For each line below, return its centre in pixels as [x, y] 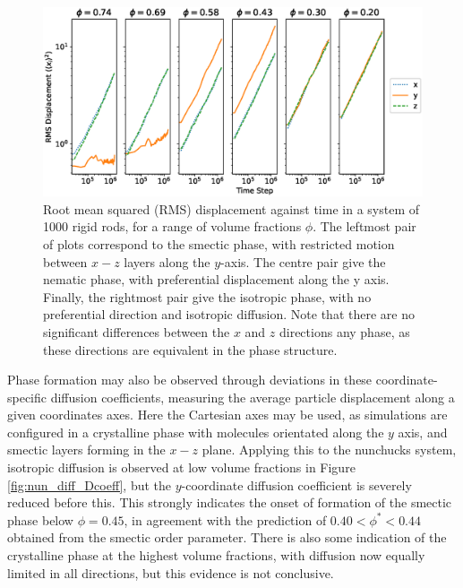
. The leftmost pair [364, 226]
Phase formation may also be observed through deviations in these [190, 380]
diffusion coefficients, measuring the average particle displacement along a [253, 397]
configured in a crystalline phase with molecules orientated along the [196, 432]
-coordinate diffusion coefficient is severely [296, 484]
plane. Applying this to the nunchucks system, [329, 450]
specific [27, 397]
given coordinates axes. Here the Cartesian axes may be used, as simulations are [227, 415]
